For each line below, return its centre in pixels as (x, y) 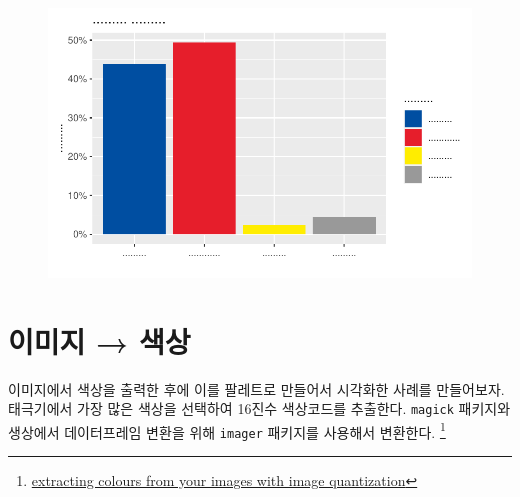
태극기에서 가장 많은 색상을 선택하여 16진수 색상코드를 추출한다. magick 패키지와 (259, 408)
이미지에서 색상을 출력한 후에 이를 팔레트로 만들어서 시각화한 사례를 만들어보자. (256, 388)
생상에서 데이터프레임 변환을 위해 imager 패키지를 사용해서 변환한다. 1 (227, 430)
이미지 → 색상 (99, 340)
